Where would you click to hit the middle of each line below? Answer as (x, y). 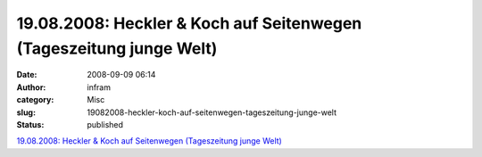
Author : (31, 87)
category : (35, 100)
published (105, 124)
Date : (27, 75)
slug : (26, 112)
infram (99, 87)
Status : (30, 124)
